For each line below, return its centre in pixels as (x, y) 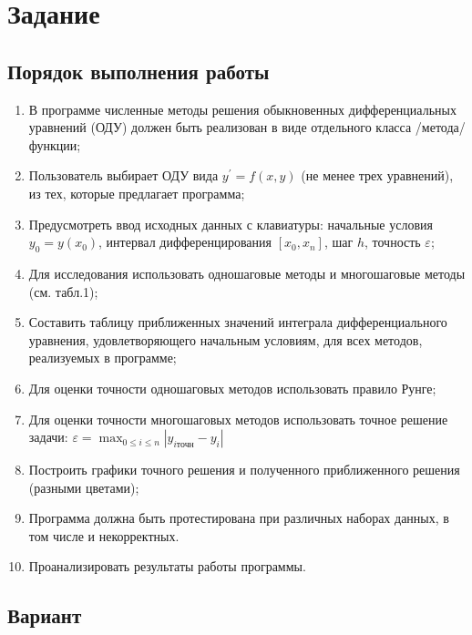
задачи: (48, 437)
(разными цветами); (84, 487)
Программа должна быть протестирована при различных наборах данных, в (239, 518)
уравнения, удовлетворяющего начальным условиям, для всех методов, (226, 339)
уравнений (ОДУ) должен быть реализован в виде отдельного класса (220, 127)
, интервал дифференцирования (185, 242)
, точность (392, 242)
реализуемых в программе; (103, 358)
